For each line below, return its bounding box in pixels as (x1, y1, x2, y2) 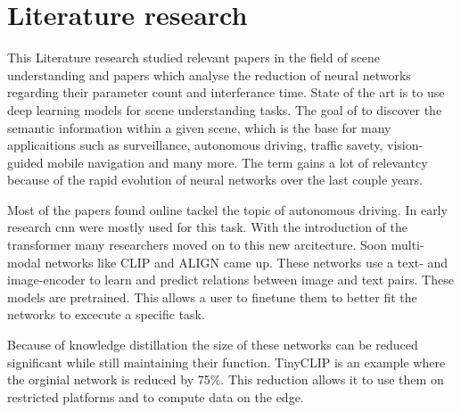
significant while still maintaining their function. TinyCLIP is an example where (7, 352, 446, 371)
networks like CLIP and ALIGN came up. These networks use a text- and (45, 252, 449, 271)
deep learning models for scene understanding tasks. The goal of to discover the (7, 100, 442, 119)
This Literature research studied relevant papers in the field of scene (7, 48, 381, 67)
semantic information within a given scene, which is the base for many (7, 118, 391, 136)
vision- (387, 136, 424, 154)
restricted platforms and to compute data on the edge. (7, 387, 304, 406)
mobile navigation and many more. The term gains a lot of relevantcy (47, 152, 428, 171)
